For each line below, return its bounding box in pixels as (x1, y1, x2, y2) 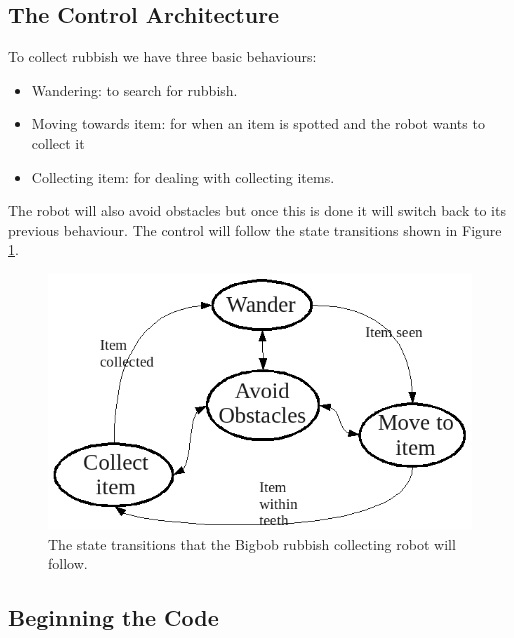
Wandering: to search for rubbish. (31, 79, 238, 100)
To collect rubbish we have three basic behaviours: (8, 46, 317, 67)
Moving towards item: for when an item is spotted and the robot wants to (31, 113, 485, 134)
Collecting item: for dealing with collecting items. (31, 166, 335, 187)
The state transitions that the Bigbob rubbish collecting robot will (48, 533, 456, 554)
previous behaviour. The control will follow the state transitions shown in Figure (8, 219, 502, 240)
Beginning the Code (8, 602, 219, 633)
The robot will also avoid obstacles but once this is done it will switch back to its (8, 200, 506, 221)
